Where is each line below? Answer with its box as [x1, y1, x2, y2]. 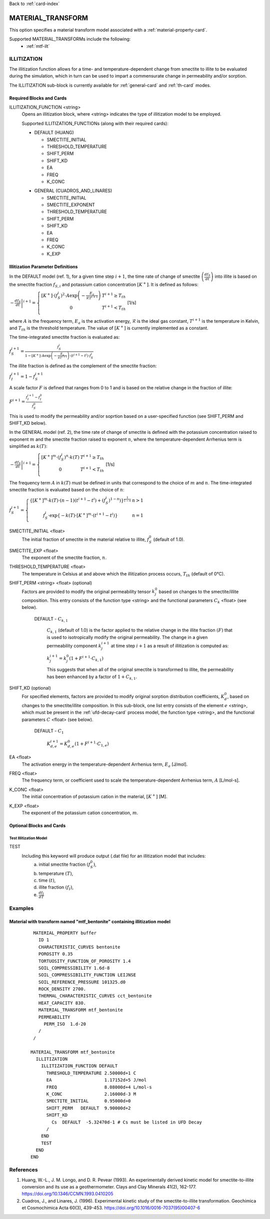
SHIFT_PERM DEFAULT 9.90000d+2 [46, 1105, 131, 1111]
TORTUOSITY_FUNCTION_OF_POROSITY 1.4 [38, 958, 131, 964]
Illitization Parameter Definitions [9, 263, 78, 270]
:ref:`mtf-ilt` [26, 43, 50, 49]
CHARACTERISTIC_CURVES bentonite [38, 944, 120, 950]
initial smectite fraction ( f [38, 861, 90, 867]
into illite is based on [214, 273, 257, 280]
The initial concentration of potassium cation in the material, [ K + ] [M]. [21, 793, 167, 800]
